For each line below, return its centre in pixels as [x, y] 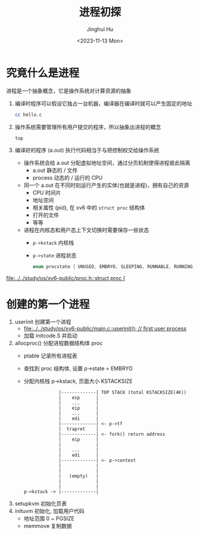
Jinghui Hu [100, 29]
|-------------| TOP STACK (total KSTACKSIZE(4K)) [123, 393]
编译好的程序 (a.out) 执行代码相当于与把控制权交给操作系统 [87, 150]
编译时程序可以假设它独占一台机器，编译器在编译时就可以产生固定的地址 [103, 103]
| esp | [79, 398]
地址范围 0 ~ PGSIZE [49, 519]
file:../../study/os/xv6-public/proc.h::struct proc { [66, 278]
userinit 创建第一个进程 [43, 322]
